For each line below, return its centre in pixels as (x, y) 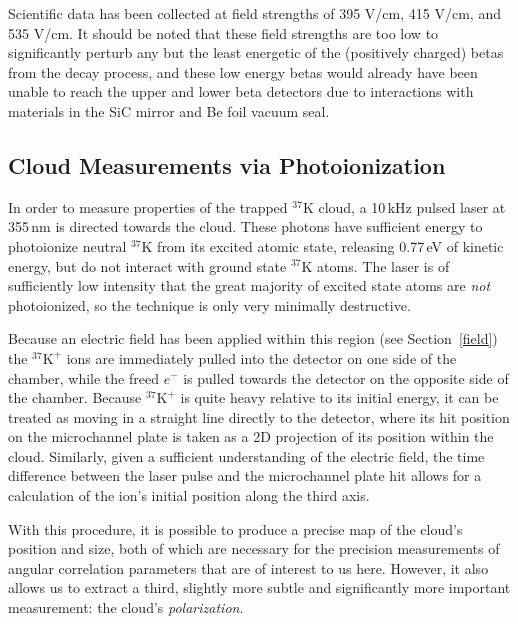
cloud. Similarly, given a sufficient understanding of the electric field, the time (246, 455)
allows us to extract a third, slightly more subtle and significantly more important (259, 587)
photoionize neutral (67, 245)
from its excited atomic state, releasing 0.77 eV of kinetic (330, 245)
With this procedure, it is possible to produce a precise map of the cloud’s (235, 528)
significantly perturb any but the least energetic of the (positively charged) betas (256, 52)
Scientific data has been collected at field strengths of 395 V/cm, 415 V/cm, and (254, 13)
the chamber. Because (75, 397)
